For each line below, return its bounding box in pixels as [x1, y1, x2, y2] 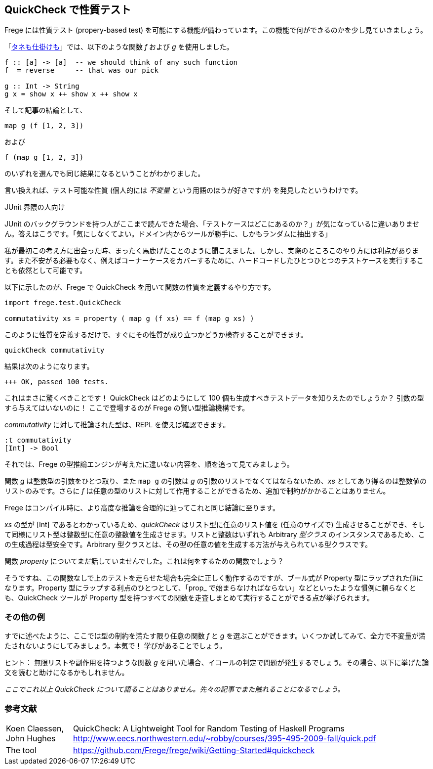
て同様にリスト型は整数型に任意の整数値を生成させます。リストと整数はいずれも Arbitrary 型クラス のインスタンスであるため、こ [4, 530, 425, 539]
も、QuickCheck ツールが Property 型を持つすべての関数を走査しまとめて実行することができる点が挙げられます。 [4, 593, 374, 602]
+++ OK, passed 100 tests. [4, 378, 109, 386]
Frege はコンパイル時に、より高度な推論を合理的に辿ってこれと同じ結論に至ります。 [4, 503, 279, 512]
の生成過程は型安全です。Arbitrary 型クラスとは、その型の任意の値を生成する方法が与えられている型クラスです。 [4, 540, 372, 549]
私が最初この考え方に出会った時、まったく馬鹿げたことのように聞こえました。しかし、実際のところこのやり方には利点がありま [4, 246, 419, 255]
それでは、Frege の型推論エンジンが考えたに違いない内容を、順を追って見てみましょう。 [4, 460, 294, 469]
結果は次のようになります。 [4, 362, 94, 371]
